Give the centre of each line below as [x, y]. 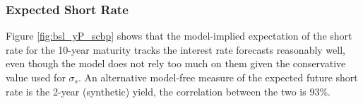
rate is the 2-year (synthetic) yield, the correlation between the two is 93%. [168, 91]
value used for [36, 77]
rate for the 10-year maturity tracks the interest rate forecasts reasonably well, [175, 49]
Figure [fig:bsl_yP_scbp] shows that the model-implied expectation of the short [179, 36]
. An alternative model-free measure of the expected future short [218, 77]
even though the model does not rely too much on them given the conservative [176, 63]
